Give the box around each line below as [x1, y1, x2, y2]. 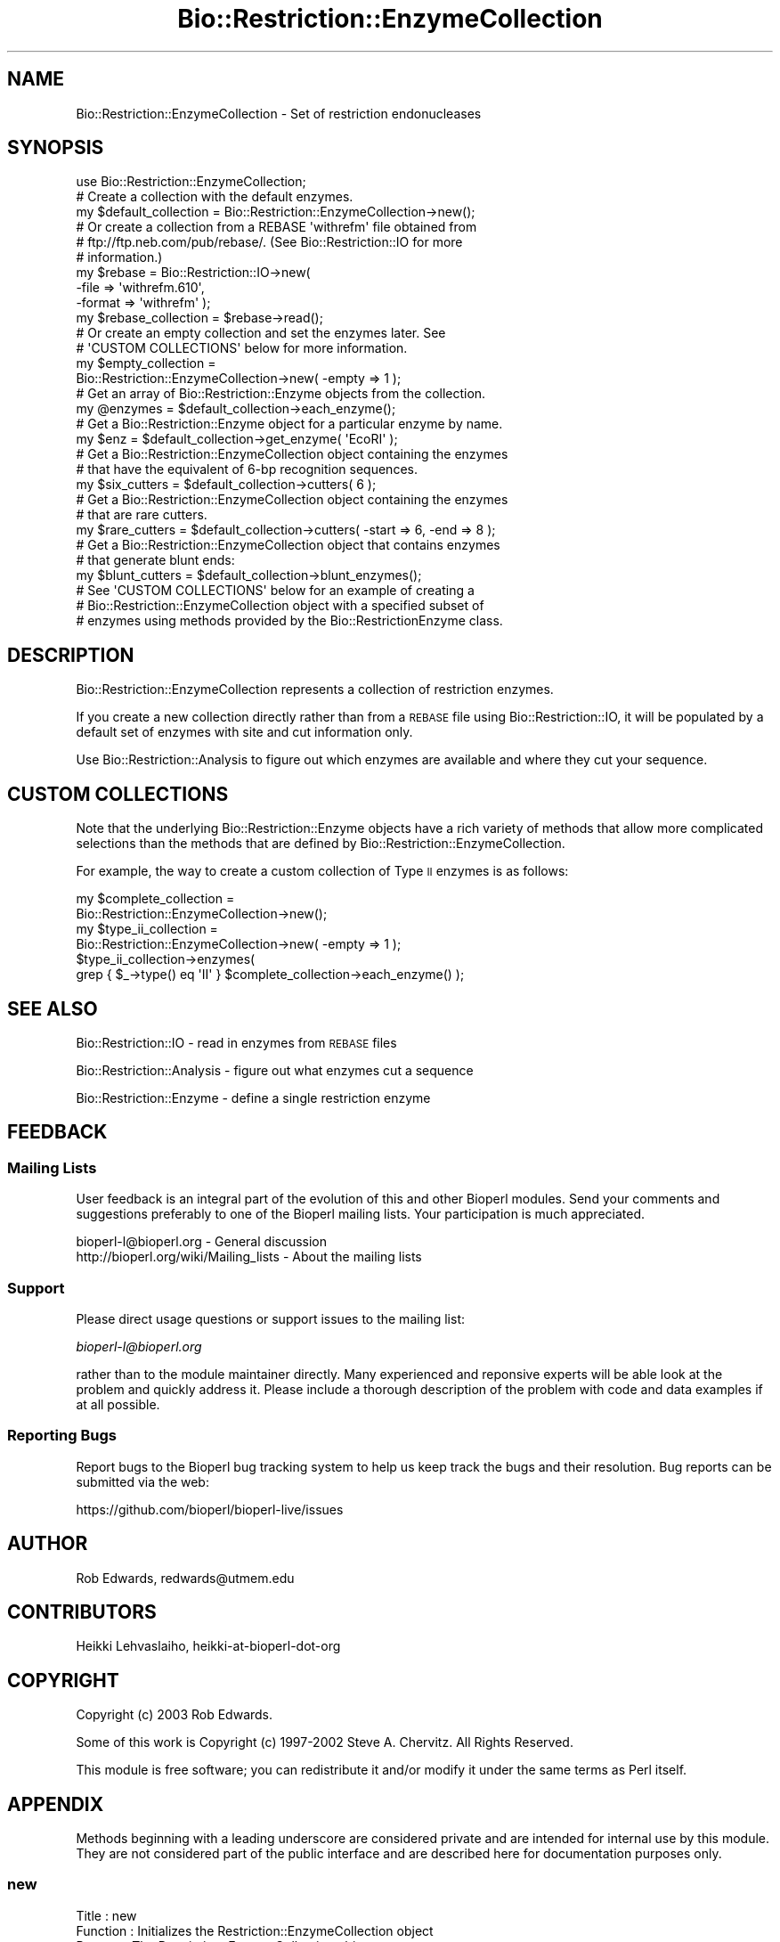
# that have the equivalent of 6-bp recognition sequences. [76, 461, 418, 477]
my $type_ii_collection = [76, 921, 218, 937]
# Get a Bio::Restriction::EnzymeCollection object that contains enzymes [76, 537, 500, 553]
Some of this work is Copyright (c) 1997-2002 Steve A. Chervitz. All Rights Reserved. [76, 1734, 573, 1750]
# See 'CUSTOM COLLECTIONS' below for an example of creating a [76, 583, 475, 599]
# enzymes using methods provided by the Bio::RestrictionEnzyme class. [76, 613, 503, 629]
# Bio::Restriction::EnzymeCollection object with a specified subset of [76, 598, 484, 614]
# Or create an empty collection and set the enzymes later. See [76, 325, 446, 341]
